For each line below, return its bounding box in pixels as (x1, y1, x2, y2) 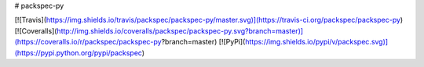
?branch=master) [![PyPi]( (161, 37, 246, 47)
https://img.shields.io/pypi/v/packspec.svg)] (244, 37, 389, 47)
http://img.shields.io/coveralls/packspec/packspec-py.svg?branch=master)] (56, 26, 304, 35)
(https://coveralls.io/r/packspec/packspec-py (14, 37, 162, 47)
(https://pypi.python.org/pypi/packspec (14, 48, 143, 58)
